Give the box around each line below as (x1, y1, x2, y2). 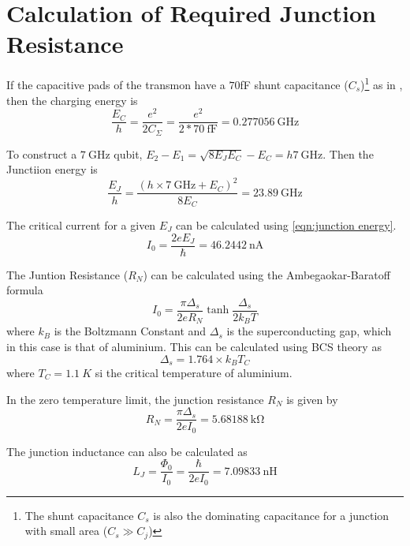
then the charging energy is (6, 92, 138, 108)
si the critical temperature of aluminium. (95, 364, 293, 380)
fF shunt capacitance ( (240, 76, 348, 92)
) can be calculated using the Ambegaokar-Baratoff (143, 266, 390, 282)
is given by (286, 391, 338, 407)
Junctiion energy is (6, 161, 98, 178)
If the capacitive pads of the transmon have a (6, 76, 225, 92)
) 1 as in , (360, 74, 403, 92)
